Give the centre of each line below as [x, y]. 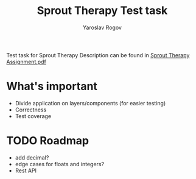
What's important [52, 86]
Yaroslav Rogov [102, 27]
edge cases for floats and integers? [60, 164]
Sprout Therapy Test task [102, 11]
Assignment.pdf [26, 61]
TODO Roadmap [48, 141]
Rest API [26, 170]
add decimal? [32, 157]
